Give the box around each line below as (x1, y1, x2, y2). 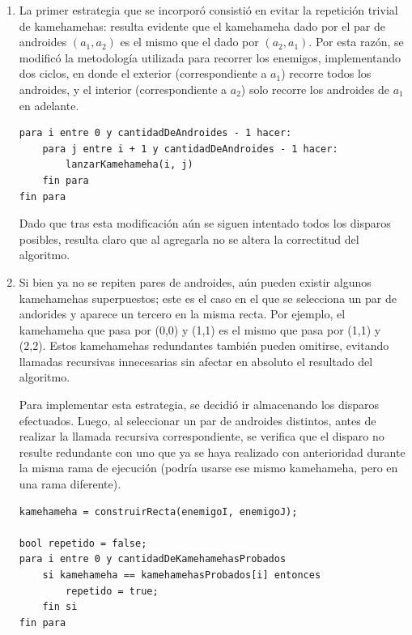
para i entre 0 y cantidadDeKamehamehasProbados (19, 553, 287, 565)
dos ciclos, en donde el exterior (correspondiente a (19, 65, 267, 82)
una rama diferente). (19, 475, 121, 492)
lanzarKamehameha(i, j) (66, 159, 193, 171)
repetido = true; (66, 585, 159, 597)
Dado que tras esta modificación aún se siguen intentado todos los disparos (19, 215, 391, 232)
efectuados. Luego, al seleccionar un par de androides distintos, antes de (19, 411, 376, 428)
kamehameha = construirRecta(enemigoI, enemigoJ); (19, 505, 298, 518)
